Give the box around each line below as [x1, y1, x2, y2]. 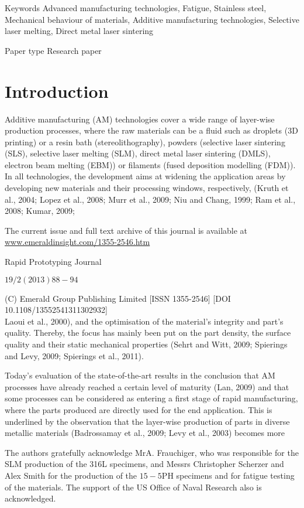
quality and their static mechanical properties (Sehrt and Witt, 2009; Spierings [5, 338, 288, 350]
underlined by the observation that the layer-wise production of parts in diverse [5, 415, 290, 427]
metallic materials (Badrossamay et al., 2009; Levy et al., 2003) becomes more [5, 427, 285, 439]
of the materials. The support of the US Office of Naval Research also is [5, 480, 262, 493]
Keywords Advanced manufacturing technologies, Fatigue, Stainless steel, [5, 2, 267, 13]
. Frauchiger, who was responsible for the [151, 446, 299, 458]
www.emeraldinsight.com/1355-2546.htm [5, 236, 150, 248]
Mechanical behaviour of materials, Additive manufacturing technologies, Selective [5, 13, 299, 25]
